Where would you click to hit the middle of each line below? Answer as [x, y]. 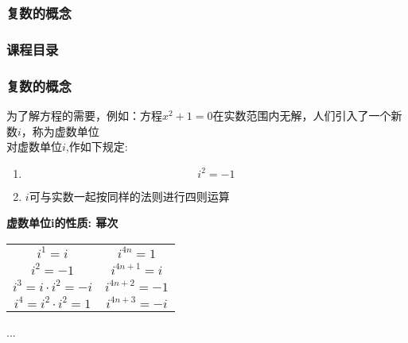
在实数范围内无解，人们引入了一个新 [307, 115]
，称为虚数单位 [60, 131]
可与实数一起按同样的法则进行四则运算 [129, 196]
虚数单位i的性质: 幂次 [62, 223]
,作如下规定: [97, 146]
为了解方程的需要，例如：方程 [84, 115]
